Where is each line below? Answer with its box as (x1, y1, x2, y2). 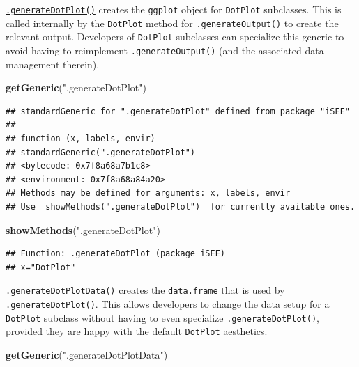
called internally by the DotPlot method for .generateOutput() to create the (6, 15, 339, 30)
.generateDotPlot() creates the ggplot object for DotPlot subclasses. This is (6, 2, 342, 16)
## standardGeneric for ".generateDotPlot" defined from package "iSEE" (6, 106, 350, 116)
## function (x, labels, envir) (6, 134, 155, 143)
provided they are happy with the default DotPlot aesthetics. (6, 324, 268, 338)
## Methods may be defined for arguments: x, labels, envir (6, 188, 291, 198)
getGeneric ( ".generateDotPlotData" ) (6, 347, 168, 361)
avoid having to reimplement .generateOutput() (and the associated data (6, 42, 324, 57)
